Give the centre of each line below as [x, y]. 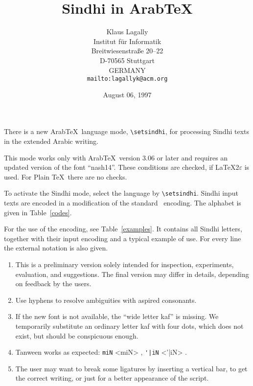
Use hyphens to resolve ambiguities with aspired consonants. [106, 300]
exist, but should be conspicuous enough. [77, 335]
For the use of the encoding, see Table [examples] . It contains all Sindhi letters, [123, 229]
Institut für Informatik [127, 41]
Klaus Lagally [127, 32]
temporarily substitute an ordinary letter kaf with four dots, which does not [129, 326]
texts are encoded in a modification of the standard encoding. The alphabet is [123, 203]
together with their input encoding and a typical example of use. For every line [123, 238]
